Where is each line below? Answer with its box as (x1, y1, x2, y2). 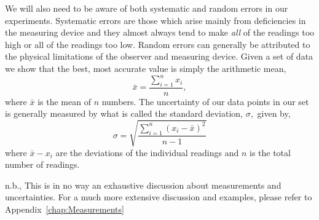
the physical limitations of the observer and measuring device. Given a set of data (5, 50, 313, 63)
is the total (249, 146, 291, 159)
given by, (257, 107, 291, 120)
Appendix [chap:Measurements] (5, 203, 124, 215)
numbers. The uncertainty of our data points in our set (101, 95, 309, 108)
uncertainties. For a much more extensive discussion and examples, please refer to (5, 191, 312, 203)
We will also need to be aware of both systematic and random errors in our (5, 2, 288, 14)
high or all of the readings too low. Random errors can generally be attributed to (5, 37, 310, 50)
